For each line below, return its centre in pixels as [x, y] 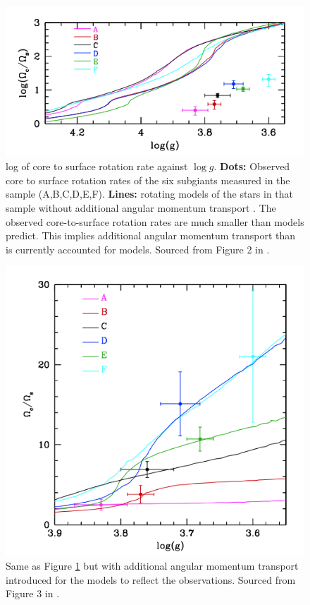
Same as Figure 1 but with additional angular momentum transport [152, 566]
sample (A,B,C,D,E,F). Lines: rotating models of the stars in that [150, 194]
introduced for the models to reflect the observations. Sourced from [151, 579]
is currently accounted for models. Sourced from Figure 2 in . [138, 249]
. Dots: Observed [252, 166]
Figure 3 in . [33, 593]
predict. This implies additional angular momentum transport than [151, 235]
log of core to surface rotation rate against [97, 166]
